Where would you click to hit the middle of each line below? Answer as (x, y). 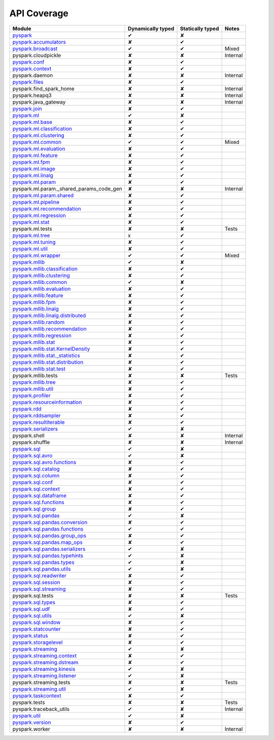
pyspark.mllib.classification (45, 268)
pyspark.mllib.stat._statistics (46, 355)
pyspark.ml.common (37, 142)
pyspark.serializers (35, 428)
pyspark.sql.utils (32, 615)
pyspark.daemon (33, 75)
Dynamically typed (151, 28)
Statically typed (199, 28)
